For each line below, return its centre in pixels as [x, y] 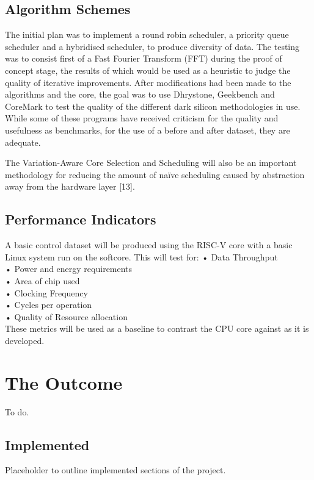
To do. [17, 411]
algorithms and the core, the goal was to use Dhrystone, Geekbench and [140, 94]
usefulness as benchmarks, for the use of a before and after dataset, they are [148, 130]
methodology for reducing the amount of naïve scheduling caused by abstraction [155, 174]
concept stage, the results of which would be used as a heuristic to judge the [148, 70]
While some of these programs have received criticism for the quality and [142, 118]
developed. [25, 340]
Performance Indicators [81, 219]
